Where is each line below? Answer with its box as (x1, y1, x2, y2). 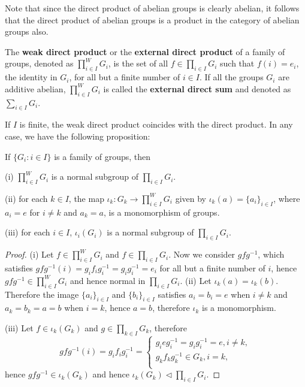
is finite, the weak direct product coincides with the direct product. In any (19, 118, 293, 131)
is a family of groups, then (54, 150, 151, 162)
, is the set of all (108, 57, 168, 69)
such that (220, 57, 255, 69)
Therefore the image (5, 288, 79, 300)
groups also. (5, 25, 49, 38)
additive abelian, (5, 82, 66, 95)
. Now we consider (168, 248, 235, 261)
